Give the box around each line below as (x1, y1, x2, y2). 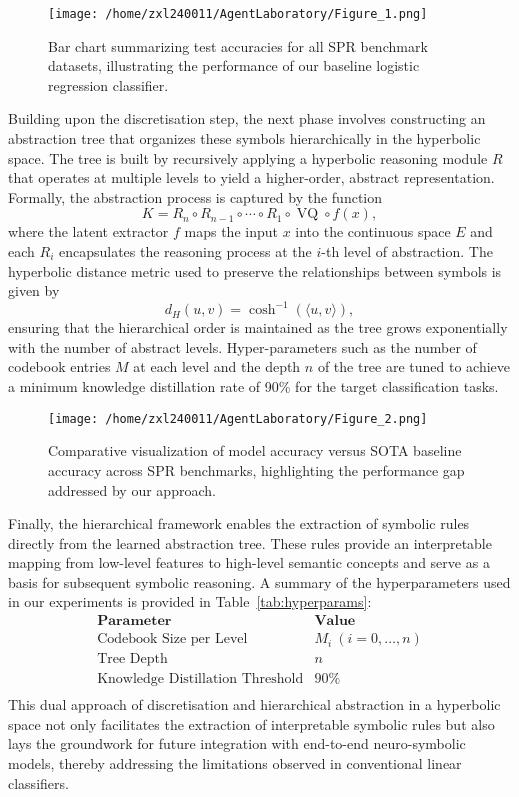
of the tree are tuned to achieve (317, 356, 511, 377)
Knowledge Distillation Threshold (97, 672, 304, 687)
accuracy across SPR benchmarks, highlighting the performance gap (48, 459, 465, 480)
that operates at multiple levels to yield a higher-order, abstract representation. (8, 167, 495, 188)
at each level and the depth (133, 356, 301, 377)
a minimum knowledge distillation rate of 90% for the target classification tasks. (8, 376, 499, 397)
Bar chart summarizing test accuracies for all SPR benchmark (48, 35, 428, 56)
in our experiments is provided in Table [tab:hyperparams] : (8, 591, 372, 612)
